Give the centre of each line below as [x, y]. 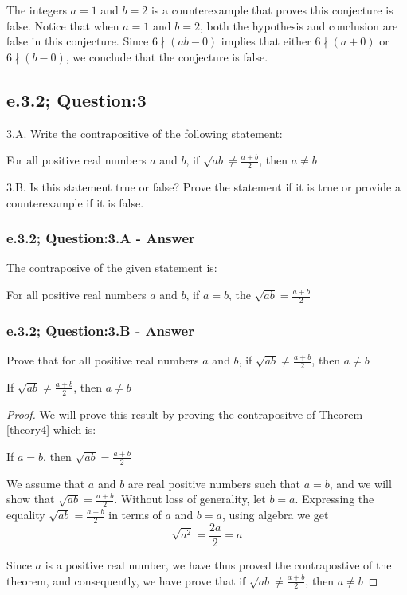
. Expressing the [335, 499]
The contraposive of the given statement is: [112, 268]
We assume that [46, 483]
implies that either [266, 41]
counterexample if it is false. [75, 202]
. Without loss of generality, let [190, 499]
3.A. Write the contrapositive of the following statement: [145, 133]
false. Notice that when [63, 25]
